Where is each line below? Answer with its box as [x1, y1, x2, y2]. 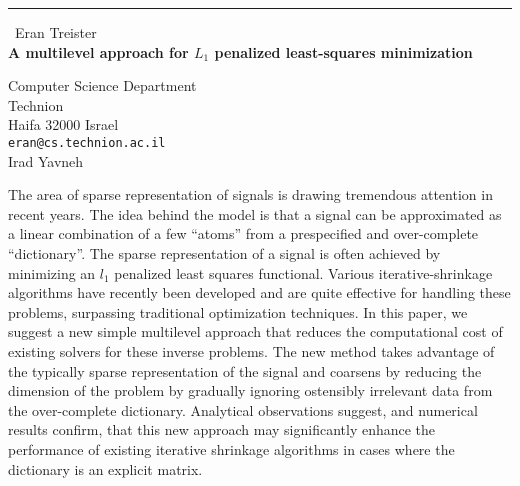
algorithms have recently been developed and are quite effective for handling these [8, 282, 511, 303]
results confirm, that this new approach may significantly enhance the [8, 419, 436, 440]
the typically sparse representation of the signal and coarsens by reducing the [8, 360, 482, 381]
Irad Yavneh [8, 150, 84, 171]
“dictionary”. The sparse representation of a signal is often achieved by [8, 243, 441, 263]
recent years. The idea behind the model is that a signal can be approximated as [8, 203, 502, 224]
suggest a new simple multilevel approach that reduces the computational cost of [8, 321, 503, 342]
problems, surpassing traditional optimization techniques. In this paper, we [8, 301, 468, 322]
